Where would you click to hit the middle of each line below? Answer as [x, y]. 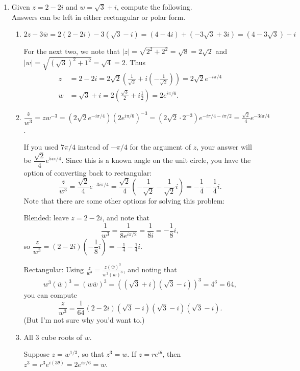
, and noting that [150, 269]
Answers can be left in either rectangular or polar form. [98, 17]
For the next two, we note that [72, 51]
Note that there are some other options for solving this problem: [124, 200]
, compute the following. [154, 7]
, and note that [126, 218]
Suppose [36, 354]
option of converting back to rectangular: [88, 172]
